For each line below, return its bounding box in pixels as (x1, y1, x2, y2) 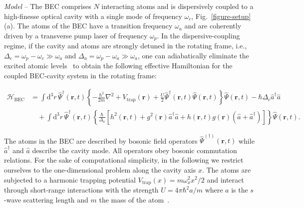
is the (231, 185, 248, 195)
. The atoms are (202, 164, 251, 175)
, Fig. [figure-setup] (191, 10, 251, 21)
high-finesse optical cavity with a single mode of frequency (4, 10, 182, 21)
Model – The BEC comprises (4, 1, 91, 11)
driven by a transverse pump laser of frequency (4, 30, 148, 40)
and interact (207, 174, 244, 185)
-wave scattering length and (4, 194, 88, 205)
